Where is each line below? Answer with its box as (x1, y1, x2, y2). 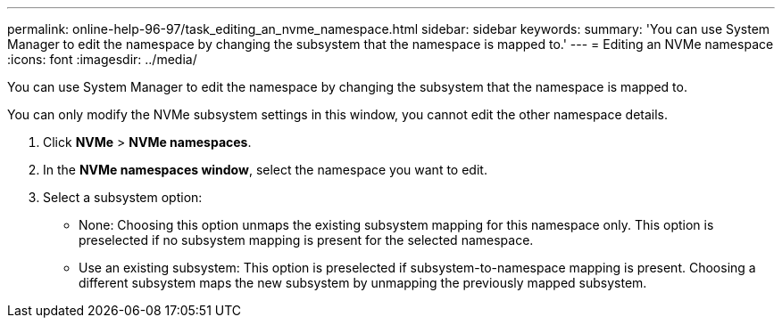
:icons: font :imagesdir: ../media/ (7, 52, 197, 67)
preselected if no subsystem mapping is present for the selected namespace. (79, 232, 534, 248)
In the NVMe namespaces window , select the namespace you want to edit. (43, 162, 487, 177)
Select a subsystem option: (43, 190, 203, 205)
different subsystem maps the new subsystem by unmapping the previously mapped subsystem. (79, 275, 647, 290)
